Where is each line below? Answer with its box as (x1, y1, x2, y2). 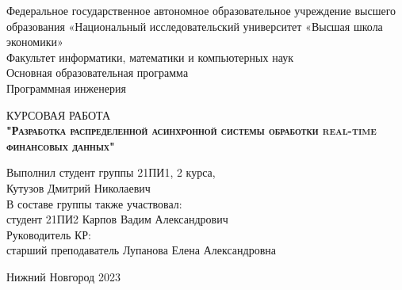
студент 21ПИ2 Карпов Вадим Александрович (6, 211, 228, 227)
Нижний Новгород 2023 (6, 268, 121, 284)
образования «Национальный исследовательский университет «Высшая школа (6, 17, 383, 34)
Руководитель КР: (6, 226, 91, 242)
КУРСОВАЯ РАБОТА (6, 106, 111, 123)
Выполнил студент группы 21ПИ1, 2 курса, (6, 164, 216, 181)
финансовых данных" (6, 137, 115, 154)
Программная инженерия (6, 79, 126, 96)
